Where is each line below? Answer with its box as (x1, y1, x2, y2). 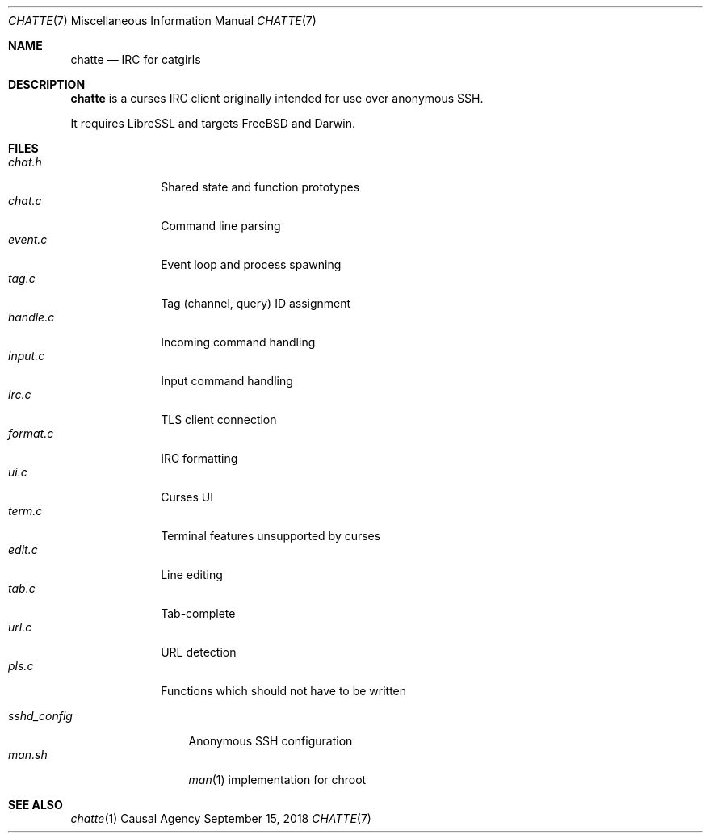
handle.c (8, 310, 55, 324)
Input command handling (161, 374, 293, 388)
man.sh (8, 748, 48, 761)
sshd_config (8, 709, 73, 723)
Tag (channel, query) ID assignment (161, 296, 351, 310)
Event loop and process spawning (161, 258, 342, 271)
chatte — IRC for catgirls (70, 52, 201, 66)
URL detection (161, 645, 237, 659)
